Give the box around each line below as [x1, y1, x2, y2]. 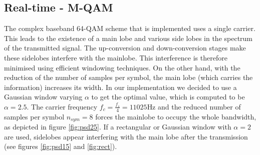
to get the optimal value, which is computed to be [91, 91, 245, 102]
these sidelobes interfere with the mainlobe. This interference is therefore [4, 52, 227, 62]
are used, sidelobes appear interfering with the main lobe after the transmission [4, 131, 248, 141]
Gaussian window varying [4, 91, 83, 102]
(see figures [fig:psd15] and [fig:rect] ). [4, 141, 117, 151]
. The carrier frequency [27, 101, 98, 111]
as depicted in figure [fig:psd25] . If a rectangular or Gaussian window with [4, 121, 231, 132]
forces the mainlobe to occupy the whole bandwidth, [95, 111, 256, 121]
